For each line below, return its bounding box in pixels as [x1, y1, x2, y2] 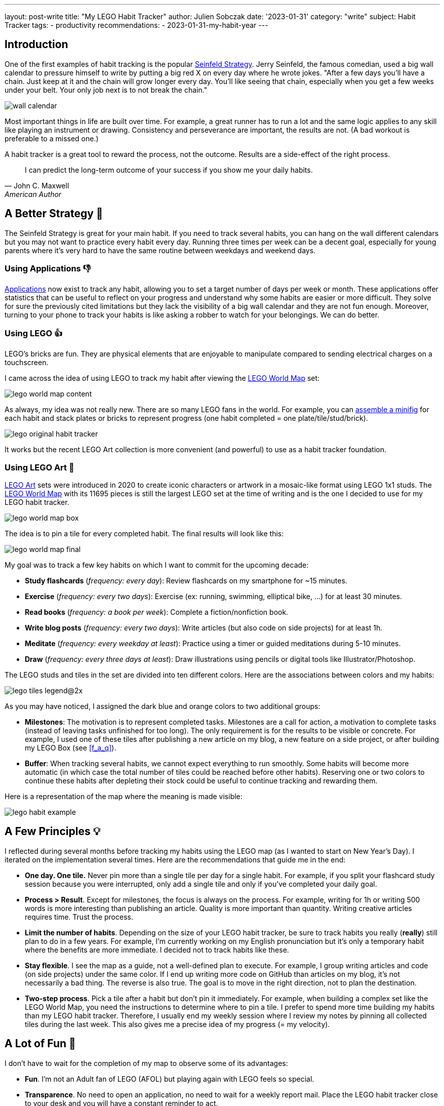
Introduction [5, 38, 68, 51]
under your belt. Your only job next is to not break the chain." [5, 85, 208, 94]
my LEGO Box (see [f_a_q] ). [25, 743, 116, 752]
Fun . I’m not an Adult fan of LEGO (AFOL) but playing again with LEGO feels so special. [25, 1074, 314, 1083]
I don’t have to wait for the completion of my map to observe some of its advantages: [5, 1058, 288, 1068]
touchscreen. [5, 358, 49, 367]
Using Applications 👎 [5, 263, 91, 274]
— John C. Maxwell [5, 181, 69, 190]
